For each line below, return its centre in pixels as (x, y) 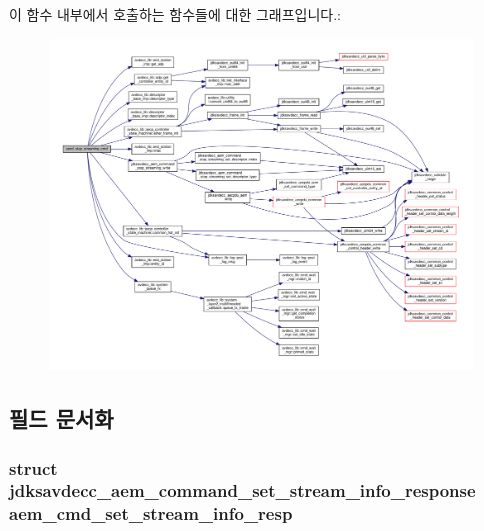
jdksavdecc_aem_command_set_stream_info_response (242, 490)
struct (33, 467)
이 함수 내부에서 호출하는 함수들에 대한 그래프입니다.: (175, 14)
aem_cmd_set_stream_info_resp (151, 513)
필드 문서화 (61, 418)
